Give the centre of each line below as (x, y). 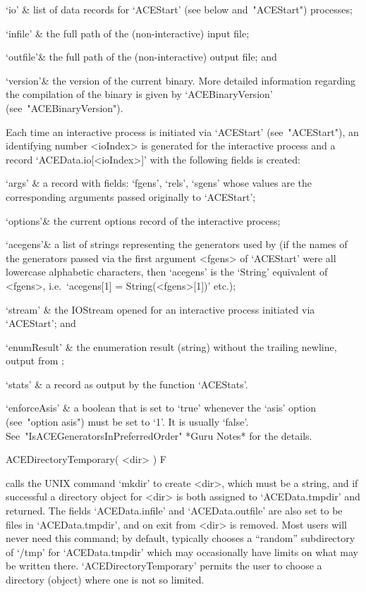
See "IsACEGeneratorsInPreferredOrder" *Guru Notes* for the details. (159, 435)
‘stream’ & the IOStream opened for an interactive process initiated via (160, 309)
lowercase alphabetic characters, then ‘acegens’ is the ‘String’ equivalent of (167, 272)
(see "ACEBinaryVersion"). (65, 107)
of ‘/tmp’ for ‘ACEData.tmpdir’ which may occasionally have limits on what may (182, 551)
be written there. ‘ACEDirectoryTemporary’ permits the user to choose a (164, 566)
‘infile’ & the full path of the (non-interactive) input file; (128, 33)
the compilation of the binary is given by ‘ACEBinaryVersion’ (139, 94)
